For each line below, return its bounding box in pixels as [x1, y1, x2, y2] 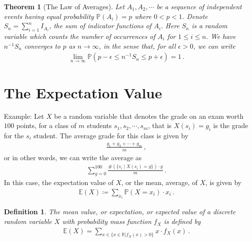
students [87, 120, 112, 130]
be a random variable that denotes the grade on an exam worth [54, 111, 244, 121]
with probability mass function [62, 216, 152, 226]
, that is [148, 120, 172, 130]
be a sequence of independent [156, 1, 242, 11]
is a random [191, 20, 228, 31]
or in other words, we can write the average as [4, 152, 142, 162]
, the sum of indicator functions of [49, 20, 152, 31]
